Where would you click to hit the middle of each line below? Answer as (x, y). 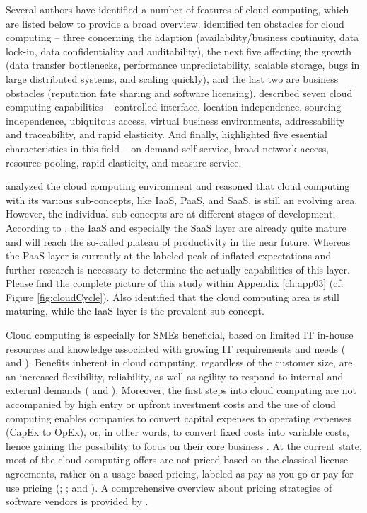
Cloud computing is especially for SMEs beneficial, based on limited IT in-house (180, 335)
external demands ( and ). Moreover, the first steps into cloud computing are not (181, 390)
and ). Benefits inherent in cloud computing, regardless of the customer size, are (179, 362)
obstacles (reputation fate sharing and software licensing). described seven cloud (179, 92)
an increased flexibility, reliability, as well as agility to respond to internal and (175, 376)
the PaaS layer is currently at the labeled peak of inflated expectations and (169, 255)
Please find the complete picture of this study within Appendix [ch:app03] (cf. (175, 283)
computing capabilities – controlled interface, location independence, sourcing (174, 107)
